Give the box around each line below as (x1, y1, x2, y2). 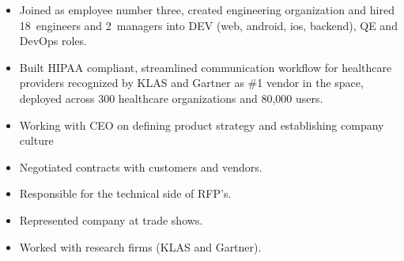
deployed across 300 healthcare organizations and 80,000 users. (19, 89, 323, 106)
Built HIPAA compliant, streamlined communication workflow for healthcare (19, 59, 392, 75)
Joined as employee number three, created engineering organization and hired (19, 2, 395, 17)
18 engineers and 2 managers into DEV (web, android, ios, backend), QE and (19, 17, 398, 33)
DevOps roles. (19, 32, 87, 49)
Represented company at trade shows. (19, 211, 203, 228)
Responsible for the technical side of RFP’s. (19, 185, 232, 202)
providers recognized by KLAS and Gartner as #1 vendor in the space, (19, 74, 364, 91)
